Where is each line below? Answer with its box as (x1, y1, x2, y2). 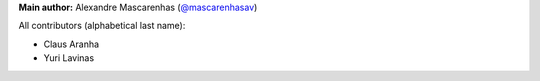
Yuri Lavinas (43, 52, 95, 64)
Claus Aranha (43, 38, 100, 50)
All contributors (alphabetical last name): (18, 20, 186, 32)
